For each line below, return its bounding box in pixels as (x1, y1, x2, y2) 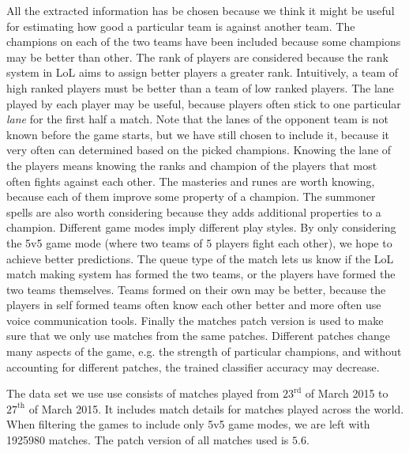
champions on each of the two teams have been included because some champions (6, 33, 401, 50)
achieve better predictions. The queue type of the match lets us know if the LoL (6, 250, 394, 266)
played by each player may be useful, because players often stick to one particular (6, 95, 401, 111)
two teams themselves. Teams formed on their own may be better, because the (6, 281, 386, 297)
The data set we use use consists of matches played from (6, 385, 280, 402)
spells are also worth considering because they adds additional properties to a (6, 203, 381, 220)
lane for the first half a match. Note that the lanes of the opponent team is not (6, 111, 388, 127)
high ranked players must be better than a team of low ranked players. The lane (6, 79, 394, 96)
